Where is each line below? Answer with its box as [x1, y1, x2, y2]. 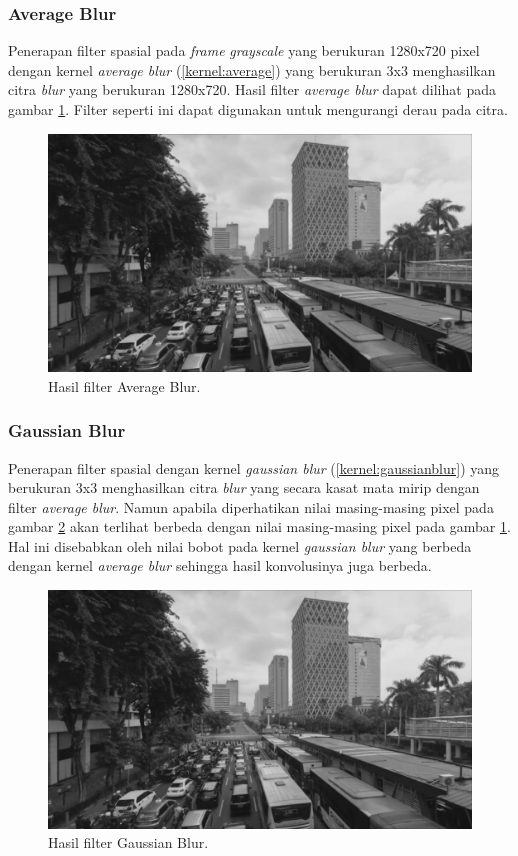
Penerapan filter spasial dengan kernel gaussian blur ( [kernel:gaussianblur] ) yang [8, 457, 500, 478]
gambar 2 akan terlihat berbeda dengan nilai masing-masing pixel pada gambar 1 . [8, 516, 511, 537]
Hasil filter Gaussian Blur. [48, 832, 209, 853]
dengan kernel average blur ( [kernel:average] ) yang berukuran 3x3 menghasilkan [8, 59, 496, 80]
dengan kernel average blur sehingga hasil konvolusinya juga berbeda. [8, 555, 432, 576]
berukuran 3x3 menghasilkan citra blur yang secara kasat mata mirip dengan [8, 477, 480, 498]
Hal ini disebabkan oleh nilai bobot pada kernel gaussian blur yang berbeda [8, 535, 472, 556]
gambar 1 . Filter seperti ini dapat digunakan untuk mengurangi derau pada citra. [8, 99, 508, 119]
